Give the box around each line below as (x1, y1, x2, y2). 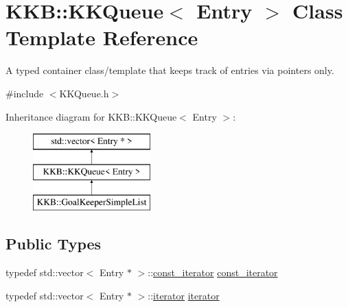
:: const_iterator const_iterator (148, 265, 278, 280)
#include (5, 86, 44, 100)
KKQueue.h (59, 86, 109, 100)
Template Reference (5, 23, 198, 51)
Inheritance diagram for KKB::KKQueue (5, 109, 177, 123)
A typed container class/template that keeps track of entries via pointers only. (5, 63, 334, 77)
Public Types (5, 233, 102, 254)
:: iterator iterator (148, 288, 220, 302)
